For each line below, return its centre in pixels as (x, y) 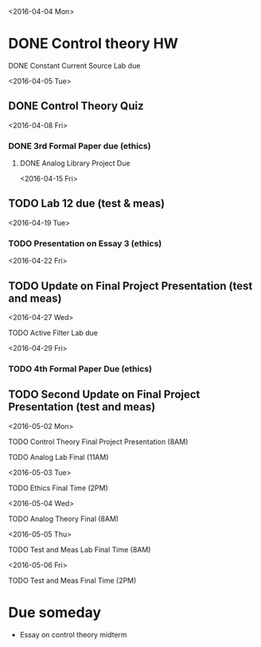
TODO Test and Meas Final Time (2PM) (72, 580)
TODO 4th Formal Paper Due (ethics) (80, 368)
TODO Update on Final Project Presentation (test (130, 286)
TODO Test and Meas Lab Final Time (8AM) (80, 549)
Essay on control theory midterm (73, 634)
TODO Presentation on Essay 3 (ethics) (85, 244)
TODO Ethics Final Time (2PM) (58, 488)
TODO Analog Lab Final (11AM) (58, 457)
